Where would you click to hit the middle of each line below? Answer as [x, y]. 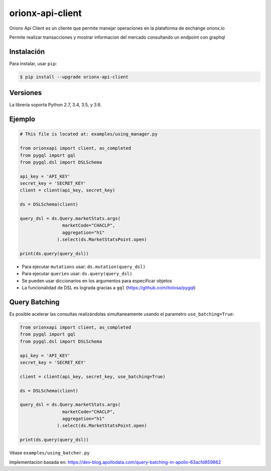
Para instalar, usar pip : [33, 63]
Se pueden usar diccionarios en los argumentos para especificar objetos [97, 281]
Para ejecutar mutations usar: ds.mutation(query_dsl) [84, 267]
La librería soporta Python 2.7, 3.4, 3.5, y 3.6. [55, 105]
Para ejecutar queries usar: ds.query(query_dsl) [77, 274]
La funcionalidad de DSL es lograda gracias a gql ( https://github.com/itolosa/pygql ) [109, 288]
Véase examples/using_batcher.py [49, 453]
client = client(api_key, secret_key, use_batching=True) [93, 376]
